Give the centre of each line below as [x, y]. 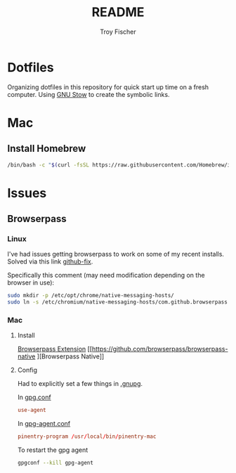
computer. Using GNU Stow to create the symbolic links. [88, 94]
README [118, 12]
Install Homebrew [47, 149]
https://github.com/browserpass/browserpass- [160, 349]
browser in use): [31, 283]
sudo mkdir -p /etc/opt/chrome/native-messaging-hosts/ [91, 296]
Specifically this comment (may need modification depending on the [106, 276]
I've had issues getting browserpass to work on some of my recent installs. [116, 254]
